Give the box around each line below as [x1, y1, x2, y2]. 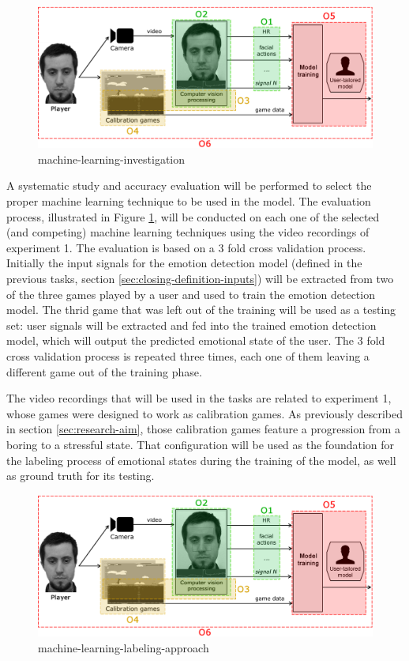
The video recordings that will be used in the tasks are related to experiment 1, [6, 390, 392, 406]
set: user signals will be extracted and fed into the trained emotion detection [6, 316, 377, 333]
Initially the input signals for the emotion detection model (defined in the [6, 255, 362, 271]
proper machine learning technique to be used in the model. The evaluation [6, 193, 371, 210]
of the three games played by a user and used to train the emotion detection [6, 285, 375, 302]
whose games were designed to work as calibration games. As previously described [6, 405, 403, 421]
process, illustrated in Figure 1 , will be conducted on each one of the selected [6, 208, 380, 225]
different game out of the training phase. [6, 363, 202, 380]
